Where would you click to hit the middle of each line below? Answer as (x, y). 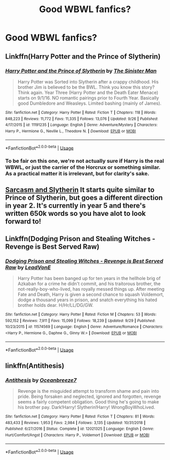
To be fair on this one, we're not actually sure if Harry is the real (85, 161)
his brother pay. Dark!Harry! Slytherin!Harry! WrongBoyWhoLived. (86, 407)
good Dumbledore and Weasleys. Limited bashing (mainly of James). (90, 103)
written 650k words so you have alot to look (75, 214)
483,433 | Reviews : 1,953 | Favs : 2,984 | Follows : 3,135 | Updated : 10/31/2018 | (75, 423)
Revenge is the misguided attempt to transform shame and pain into (88, 391)
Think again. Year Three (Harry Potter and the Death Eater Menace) (88, 93)
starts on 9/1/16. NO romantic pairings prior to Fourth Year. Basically (88, 98)
